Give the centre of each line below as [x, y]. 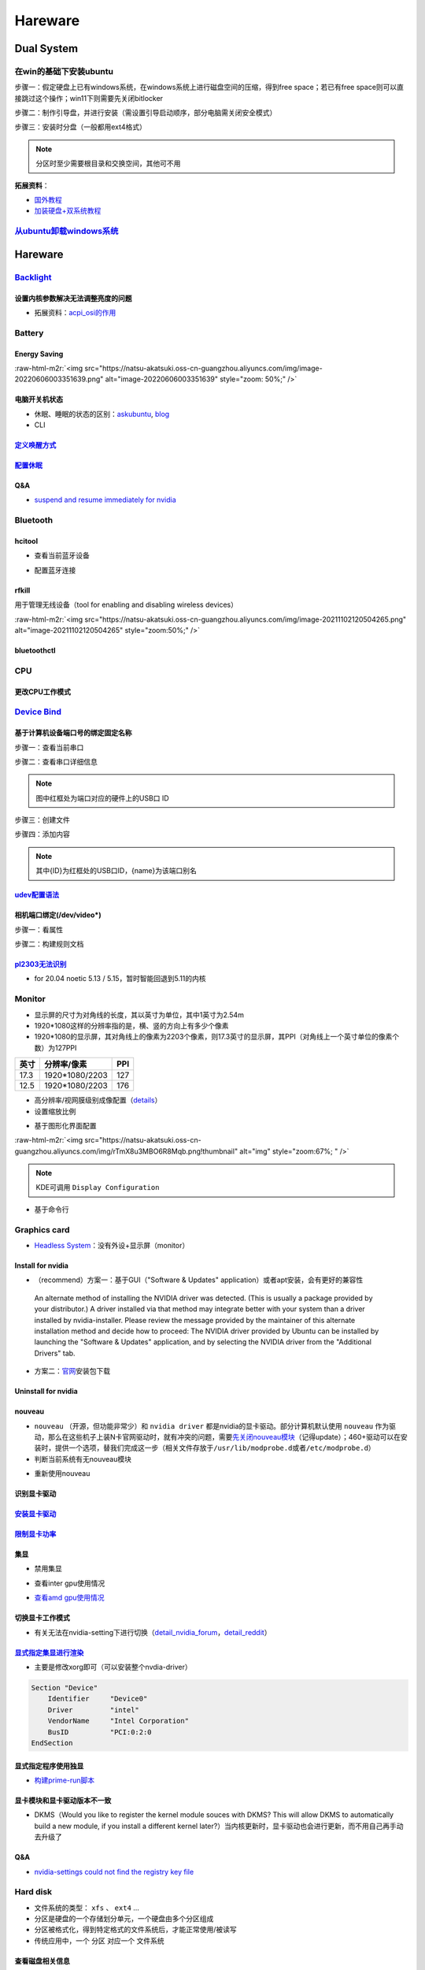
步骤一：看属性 [39, 929]
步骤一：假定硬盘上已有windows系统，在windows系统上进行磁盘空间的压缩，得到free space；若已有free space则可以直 [209, 87]
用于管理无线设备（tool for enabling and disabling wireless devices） [126, 605]
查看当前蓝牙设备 [62, 556]
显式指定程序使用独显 [49, 1766]
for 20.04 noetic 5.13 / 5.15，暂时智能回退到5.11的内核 [120, 979]
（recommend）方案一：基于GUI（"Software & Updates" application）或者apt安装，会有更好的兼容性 [199, 1280]
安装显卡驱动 [35, 1514]
